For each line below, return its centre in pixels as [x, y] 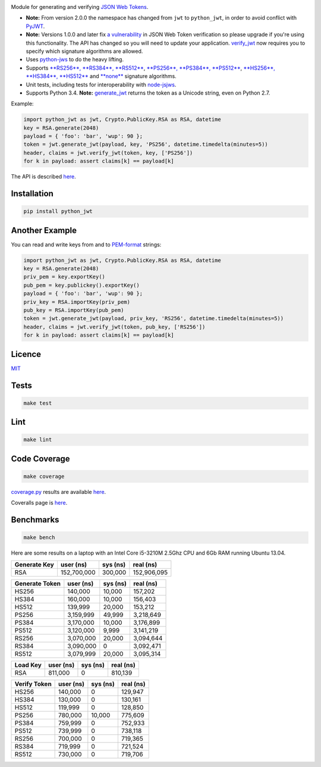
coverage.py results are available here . [59, 491]
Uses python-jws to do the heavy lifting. [75, 60]
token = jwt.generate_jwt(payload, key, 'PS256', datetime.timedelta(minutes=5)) [146, 145]
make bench [39, 538]
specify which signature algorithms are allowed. [84, 51]
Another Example [44, 230]
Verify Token [33, 684]
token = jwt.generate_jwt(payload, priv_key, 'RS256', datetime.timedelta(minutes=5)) [154, 319]
